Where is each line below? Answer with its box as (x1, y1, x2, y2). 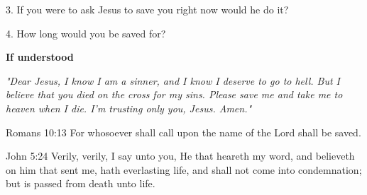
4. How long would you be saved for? (6, 25, 166, 40)
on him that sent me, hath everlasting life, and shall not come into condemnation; (6, 162, 362, 177)
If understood (6, 49, 74, 64)
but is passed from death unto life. (6, 176, 155, 191)
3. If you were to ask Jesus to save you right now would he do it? (6, 2, 289, 16)
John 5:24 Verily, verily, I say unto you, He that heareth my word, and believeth (6, 148, 355, 163)
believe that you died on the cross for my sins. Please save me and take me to (6, 87, 343, 102)
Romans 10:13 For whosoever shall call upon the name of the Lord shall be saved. (6, 124, 361, 139)
